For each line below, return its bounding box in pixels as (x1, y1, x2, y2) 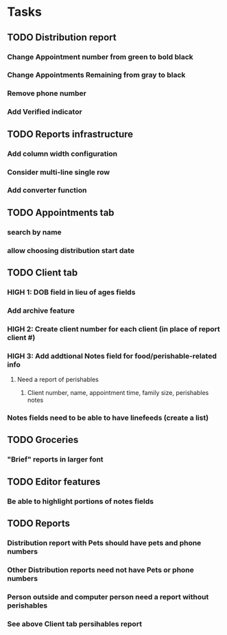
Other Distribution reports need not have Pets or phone (7, 565, 194, 575)
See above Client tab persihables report (7, 619, 143, 628)
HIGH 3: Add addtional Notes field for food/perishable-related (7, 351, 217, 361)
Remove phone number (7, 88, 87, 98)
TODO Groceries (7, 434, 79, 446)
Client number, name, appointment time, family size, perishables (27, 389, 209, 397)
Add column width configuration (7, 149, 118, 158)
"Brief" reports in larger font (7, 455, 104, 464)
